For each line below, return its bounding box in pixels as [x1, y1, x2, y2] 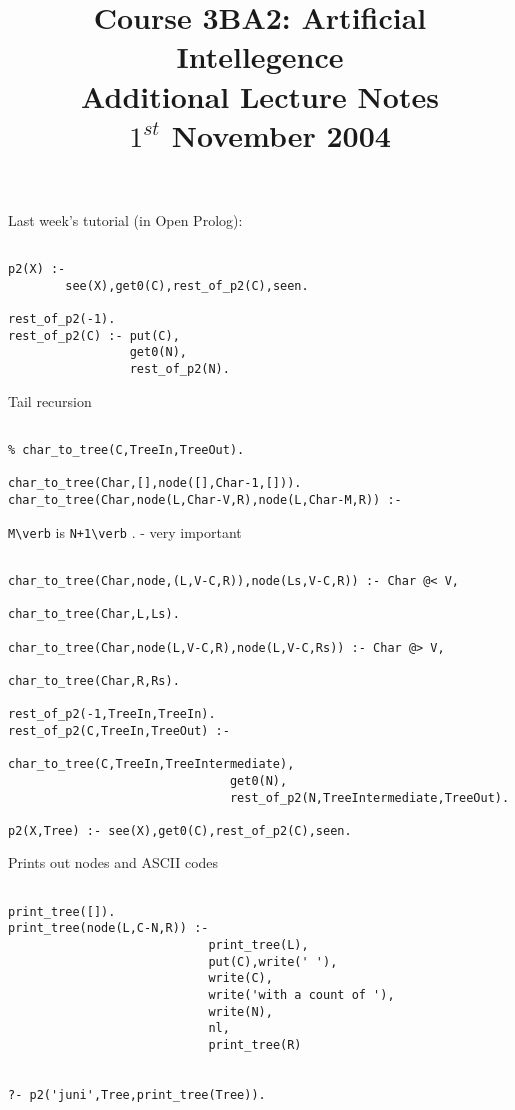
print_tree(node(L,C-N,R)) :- [8, 921, 209, 936]
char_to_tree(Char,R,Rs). [8, 673, 180, 688]
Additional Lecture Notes [81, 75, 439, 116]
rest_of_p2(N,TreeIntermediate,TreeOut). [229, 790, 510, 805]
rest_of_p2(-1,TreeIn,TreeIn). [8, 707, 216, 722]
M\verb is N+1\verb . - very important [8, 521, 242, 542]
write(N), [208, 1004, 273, 1019]
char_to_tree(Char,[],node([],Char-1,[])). [8, 476, 302, 491]
